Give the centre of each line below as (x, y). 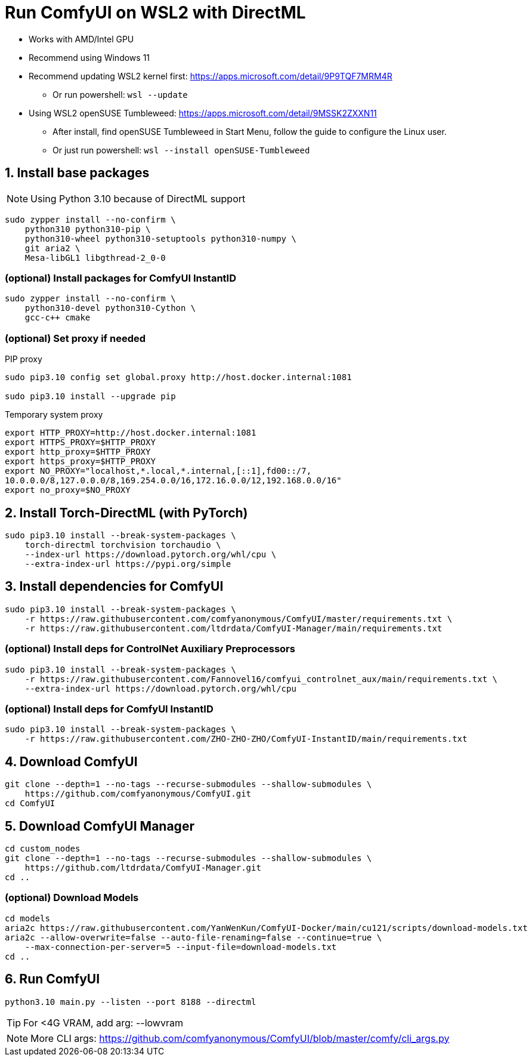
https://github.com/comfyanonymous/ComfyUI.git (138, 794)
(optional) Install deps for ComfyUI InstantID (109, 709)
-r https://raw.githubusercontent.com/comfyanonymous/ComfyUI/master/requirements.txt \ (239, 619)
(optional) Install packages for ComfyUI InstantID (121, 278)
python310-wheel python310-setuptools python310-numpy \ (160, 238)
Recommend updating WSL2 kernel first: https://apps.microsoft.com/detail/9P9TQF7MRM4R (211, 76)
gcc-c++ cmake (58, 318)
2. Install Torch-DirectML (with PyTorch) (126, 513)
